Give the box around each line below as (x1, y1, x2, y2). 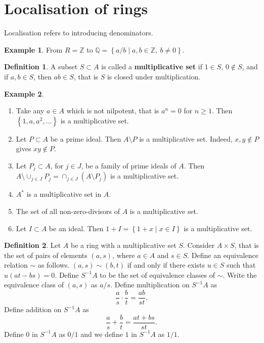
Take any (16, 105, 45, 116)
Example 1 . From (4, 44, 63, 55)
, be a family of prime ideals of (81, 160, 177, 170)
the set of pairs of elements (4, 249, 87, 260)
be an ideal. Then (49, 223, 104, 233)
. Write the (223, 269, 257, 280)
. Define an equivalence (187, 249, 258, 260)
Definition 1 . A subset (4, 61, 78, 72)
